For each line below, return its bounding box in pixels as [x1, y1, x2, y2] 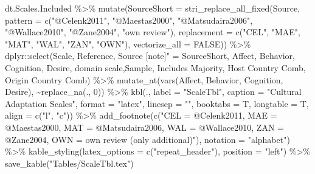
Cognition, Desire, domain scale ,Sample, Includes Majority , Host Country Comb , [5, 61, 306, 74]
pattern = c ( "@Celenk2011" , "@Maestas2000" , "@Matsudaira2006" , [5, 13, 253, 26]
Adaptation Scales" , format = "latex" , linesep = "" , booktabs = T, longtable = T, [5, 97, 309, 110]
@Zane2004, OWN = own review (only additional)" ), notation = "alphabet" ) [5, 133, 290, 145]
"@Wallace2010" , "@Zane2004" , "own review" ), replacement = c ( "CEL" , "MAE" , [5, 26, 300, 38]
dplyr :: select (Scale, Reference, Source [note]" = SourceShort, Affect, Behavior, [5, 49, 295, 62]
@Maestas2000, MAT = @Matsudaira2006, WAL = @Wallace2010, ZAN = [5, 120, 284, 133]
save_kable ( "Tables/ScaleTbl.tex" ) [5, 156, 134, 169]
